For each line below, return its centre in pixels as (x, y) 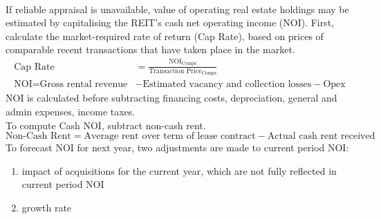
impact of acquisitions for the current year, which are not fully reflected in (179, 170)
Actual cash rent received (321, 136)
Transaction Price (175, 72)
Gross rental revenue (84, 85)
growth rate (47, 208)
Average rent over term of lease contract (170, 136)
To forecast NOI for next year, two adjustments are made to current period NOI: (177, 147)
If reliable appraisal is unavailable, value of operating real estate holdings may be (177, 9)
